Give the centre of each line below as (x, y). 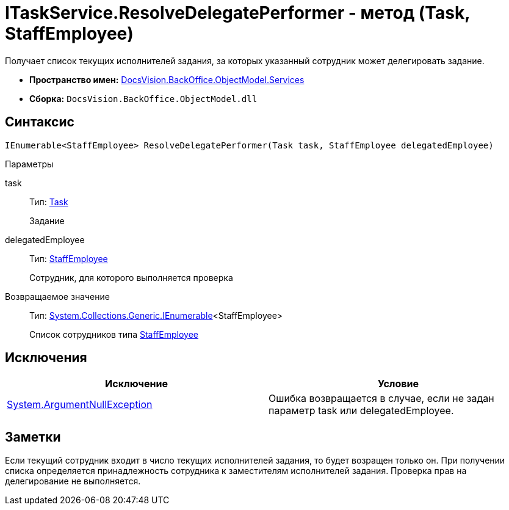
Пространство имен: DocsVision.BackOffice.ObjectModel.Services (167, 79)
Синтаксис (40, 122)
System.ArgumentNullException (80, 405)
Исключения (46, 358)
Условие (398, 384)
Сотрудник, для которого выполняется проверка (131, 277)
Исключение (136, 384)
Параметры (29, 164)
